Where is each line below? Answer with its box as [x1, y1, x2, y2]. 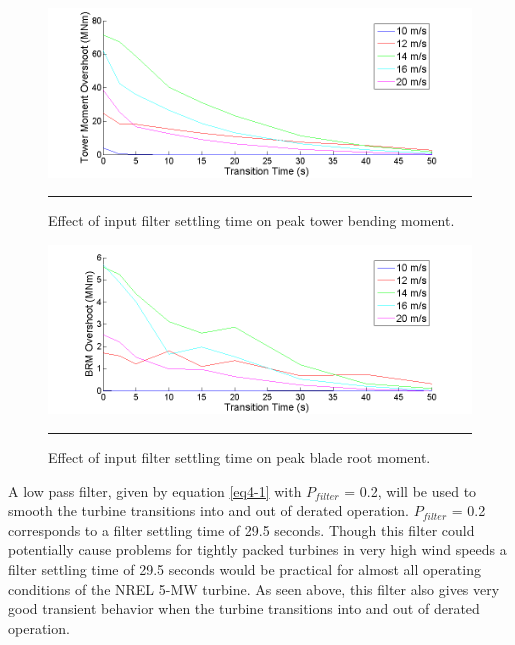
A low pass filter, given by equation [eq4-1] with [8, 480, 302, 501]
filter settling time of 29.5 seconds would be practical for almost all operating [8, 558, 481, 579]
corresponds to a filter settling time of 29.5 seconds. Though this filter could [8, 519, 475, 540]
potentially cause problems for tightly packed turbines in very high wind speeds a [8, 539, 507, 560]
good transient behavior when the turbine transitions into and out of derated [8, 598, 480, 619]
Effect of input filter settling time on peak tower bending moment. [48, 210, 455, 231]
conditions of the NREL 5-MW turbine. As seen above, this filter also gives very [8, 578, 500, 599]
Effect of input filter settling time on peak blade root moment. [48, 446, 431, 467]
